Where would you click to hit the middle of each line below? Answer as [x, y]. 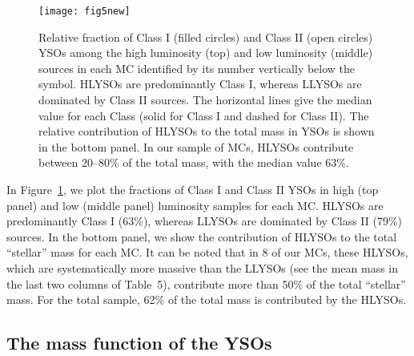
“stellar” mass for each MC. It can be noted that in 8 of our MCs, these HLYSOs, [207, 252]
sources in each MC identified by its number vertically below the [197, 68]
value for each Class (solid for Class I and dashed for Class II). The [204, 115]
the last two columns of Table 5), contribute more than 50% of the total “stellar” [206, 283]
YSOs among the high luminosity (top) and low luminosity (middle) [206, 53]
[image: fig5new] [84, 11]
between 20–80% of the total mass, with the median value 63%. [194, 162]
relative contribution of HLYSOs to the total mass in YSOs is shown [207, 131]
